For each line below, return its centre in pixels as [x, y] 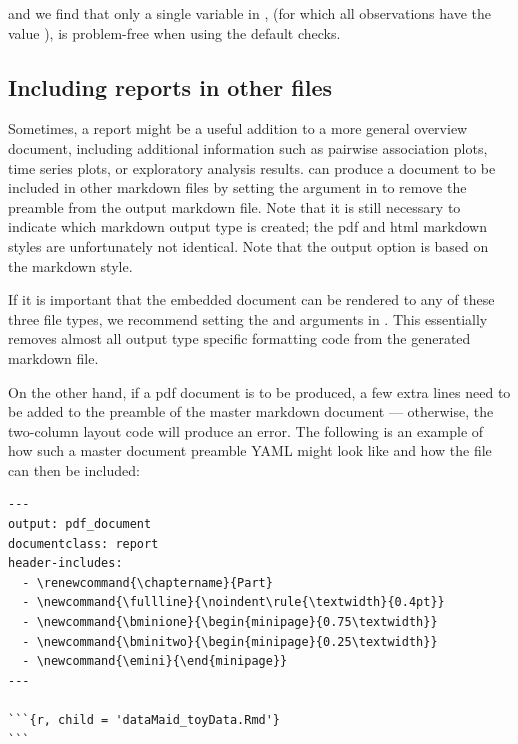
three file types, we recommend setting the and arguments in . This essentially [248, 318]
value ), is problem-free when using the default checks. [174, 32]
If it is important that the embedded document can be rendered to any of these [251, 299]
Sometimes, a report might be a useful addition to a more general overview [238, 128]
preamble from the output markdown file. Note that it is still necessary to [234, 206]
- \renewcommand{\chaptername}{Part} [147, 582]
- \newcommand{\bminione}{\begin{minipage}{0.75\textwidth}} [230, 622]
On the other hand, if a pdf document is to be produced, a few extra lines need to [259, 391]
